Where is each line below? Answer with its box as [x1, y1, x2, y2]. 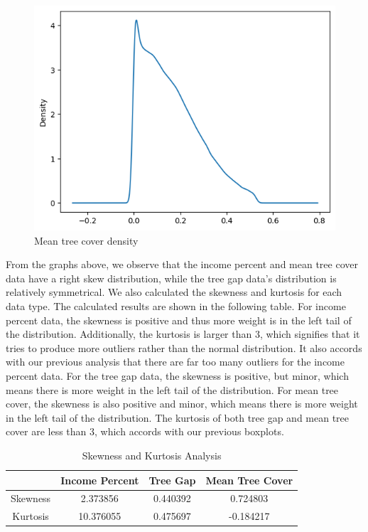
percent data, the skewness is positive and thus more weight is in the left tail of [6, 312, 352, 327]
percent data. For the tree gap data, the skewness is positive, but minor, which [6, 368, 349, 383]
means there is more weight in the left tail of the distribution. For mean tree [6, 382, 339, 397]
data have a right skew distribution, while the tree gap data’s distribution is [6, 270, 337, 285]
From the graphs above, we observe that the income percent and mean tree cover [6, 257, 358, 272]
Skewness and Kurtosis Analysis [82, 447, 222, 462]
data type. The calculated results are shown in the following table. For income [6, 299, 346, 314]
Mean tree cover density [34, 233, 139, 248]
